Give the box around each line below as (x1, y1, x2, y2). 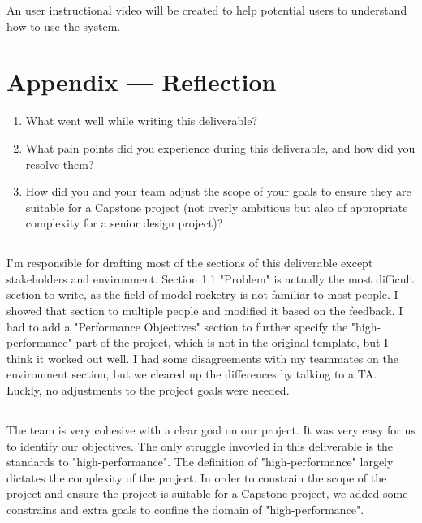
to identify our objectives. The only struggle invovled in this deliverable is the (6, 437, 394, 454)
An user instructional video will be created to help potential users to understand (6, 2, 407, 18)
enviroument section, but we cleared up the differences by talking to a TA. (6, 365, 377, 383)
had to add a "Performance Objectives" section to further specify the (6, 318, 348, 335)
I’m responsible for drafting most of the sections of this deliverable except (6, 254, 373, 271)
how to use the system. (6, 17, 121, 34)
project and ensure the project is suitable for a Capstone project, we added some (6, 485, 408, 502)
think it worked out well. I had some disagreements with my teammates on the (6, 349, 398, 366)
